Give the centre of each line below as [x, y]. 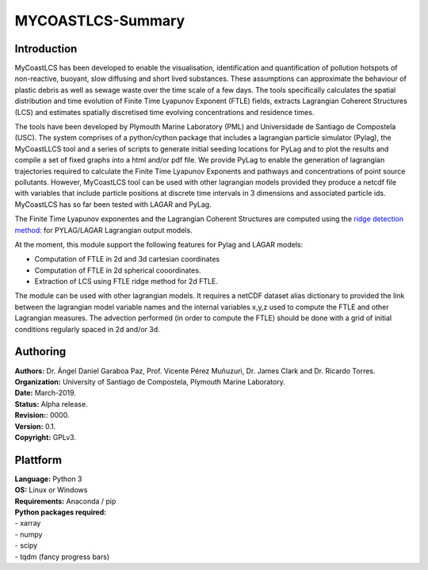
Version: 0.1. [35, 426]
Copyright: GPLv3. [46, 437]
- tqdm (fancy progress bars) [62, 557]
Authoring [40, 352]
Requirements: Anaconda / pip [65, 501]
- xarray [28, 523]
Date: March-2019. [46, 393]
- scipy [26, 545]
